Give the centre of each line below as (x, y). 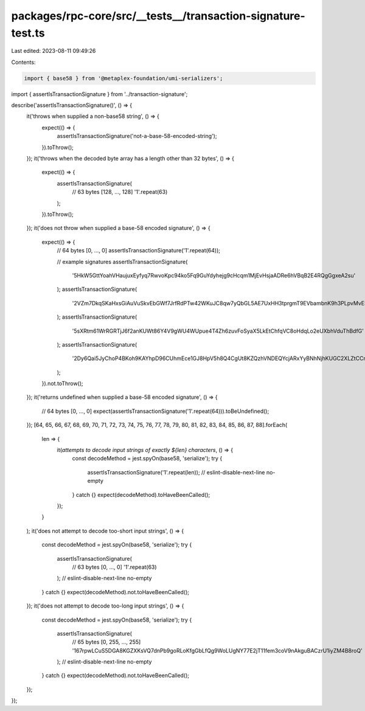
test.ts (28, 33)
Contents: (23, 62)
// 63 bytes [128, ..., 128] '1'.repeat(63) (120, 192)
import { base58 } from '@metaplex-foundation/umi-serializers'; (123, 78)
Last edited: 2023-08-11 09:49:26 (54, 51)
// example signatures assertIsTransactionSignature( (122, 262)
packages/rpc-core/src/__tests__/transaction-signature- (158, 16)
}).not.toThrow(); (62, 384)
